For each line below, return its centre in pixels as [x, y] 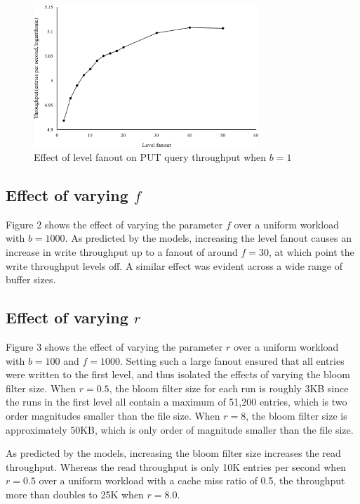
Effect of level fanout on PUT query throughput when [150, 156]
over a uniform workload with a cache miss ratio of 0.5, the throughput [192, 480]
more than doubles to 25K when [75, 494]
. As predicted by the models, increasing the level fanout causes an [208, 238]
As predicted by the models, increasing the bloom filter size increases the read [173, 453]
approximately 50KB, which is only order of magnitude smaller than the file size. [180, 429]
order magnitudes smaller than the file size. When [113, 415]
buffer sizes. [31, 279]
